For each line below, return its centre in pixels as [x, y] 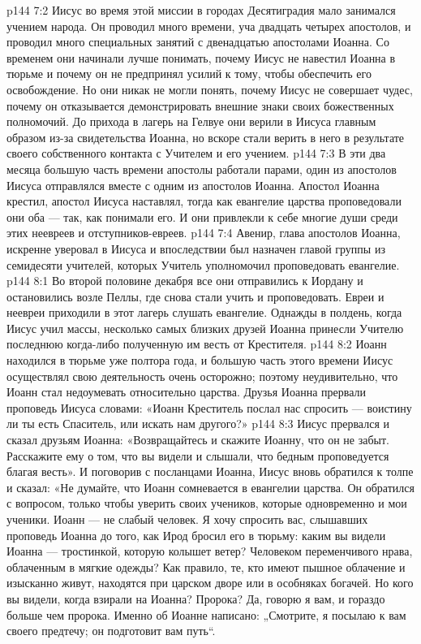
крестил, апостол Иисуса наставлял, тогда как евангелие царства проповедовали [204, 201]
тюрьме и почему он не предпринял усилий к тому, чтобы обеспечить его [189, 73]
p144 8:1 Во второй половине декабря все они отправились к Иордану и [185, 281]
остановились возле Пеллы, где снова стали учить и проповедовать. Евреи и [195, 296]
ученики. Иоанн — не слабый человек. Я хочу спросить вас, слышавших [187, 519]
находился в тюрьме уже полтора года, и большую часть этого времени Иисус [200, 360]
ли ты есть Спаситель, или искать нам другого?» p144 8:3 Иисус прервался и [198, 424]
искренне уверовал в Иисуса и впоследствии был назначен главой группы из [196, 248]
